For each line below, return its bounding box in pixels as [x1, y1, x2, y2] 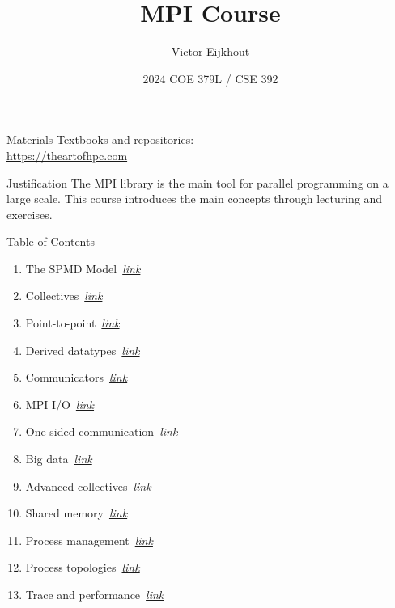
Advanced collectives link [25, 477, 151, 494]
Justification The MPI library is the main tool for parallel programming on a [6, 174, 389, 191]
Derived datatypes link [25, 341, 140, 358]
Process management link [25, 531, 153, 548]
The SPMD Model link [25, 260, 141, 277]
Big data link [25, 450, 92, 467]
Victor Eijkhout [171, 43, 250, 60]
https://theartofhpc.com [6, 146, 128, 163]
